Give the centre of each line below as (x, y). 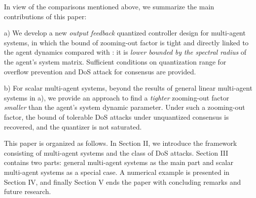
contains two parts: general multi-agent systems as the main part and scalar (119, 162)
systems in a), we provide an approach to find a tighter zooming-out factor (117, 97)
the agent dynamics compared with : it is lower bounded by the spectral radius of (125, 52)
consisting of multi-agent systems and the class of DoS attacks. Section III (116, 152)
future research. (28, 191)
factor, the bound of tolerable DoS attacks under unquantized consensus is (116, 116)
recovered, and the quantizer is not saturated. (73, 126)
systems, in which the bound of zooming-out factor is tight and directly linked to (126, 42)
